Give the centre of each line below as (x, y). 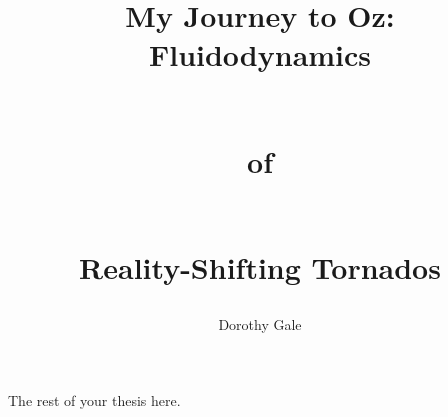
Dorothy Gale (260, 324)
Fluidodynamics (260, 54)
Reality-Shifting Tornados (260, 267)
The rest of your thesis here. (94, 399)
